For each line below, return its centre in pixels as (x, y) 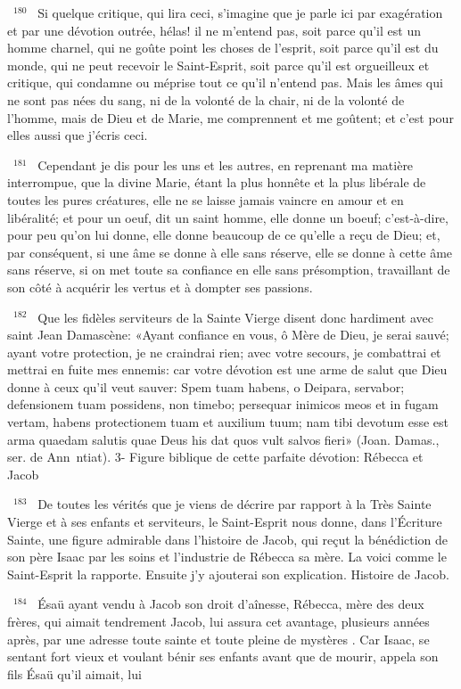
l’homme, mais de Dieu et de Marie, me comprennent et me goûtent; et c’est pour (230, 117)
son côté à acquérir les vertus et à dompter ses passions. (160, 287)
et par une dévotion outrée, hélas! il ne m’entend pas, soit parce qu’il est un (214, 30)
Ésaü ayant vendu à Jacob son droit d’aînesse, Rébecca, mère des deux (231, 604)
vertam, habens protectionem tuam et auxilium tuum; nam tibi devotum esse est (228, 422)
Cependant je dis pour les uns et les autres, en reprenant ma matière (226, 164)
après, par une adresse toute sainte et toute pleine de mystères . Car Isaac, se (218, 639)
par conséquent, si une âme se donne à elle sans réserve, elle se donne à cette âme (230, 252)
